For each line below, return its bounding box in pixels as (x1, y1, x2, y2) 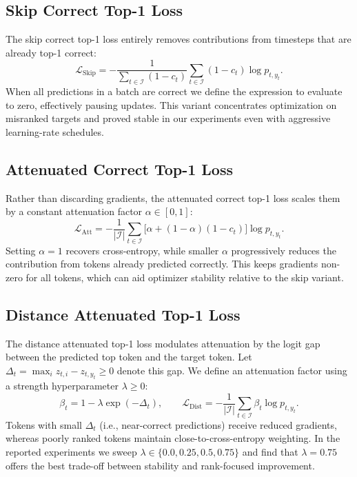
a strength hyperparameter (6, 378, 119, 393)
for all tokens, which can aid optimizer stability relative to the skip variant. (25, 270, 344, 284)
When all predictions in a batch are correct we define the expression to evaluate (6, 84, 343, 99)
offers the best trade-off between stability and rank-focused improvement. (6, 458, 315, 472)
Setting (6, 243, 36, 257)
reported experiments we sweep (6, 444, 137, 458)
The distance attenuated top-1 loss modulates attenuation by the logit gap (6, 336, 320, 350)
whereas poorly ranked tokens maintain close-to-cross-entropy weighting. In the (6, 431, 340, 445)
